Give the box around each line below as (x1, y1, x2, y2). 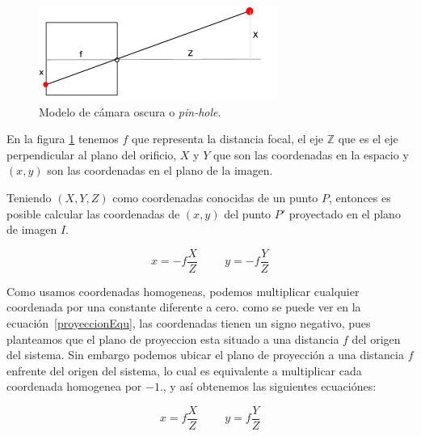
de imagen (6, 221, 57, 238)
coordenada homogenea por (6, 378, 142, 395)
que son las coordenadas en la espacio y (213, 146, 409, 163)
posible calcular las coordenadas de (6, 205, 180, 222)
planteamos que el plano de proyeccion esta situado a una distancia (6, 330, 339, 347)
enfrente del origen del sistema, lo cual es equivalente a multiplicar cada (6, 362, 362, 379)
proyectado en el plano (288, 205, 401, 222)
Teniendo (6, 188, 52, 205)
